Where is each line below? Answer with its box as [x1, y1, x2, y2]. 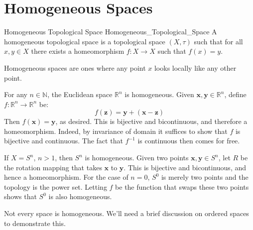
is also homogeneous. [48, 191, 112, 202]
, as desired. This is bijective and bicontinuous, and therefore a [55, 116, 248, 126]
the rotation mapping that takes [4, 162, 102, 172]
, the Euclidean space [47, 89, 113, 100]
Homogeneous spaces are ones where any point [4, 62, 146, 73]
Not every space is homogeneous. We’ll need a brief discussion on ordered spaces [4, 208, 249, 219]
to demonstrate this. [4, 218, 66, 228]
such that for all [194, 36, 243, 46]
